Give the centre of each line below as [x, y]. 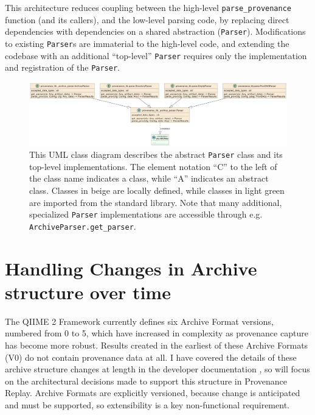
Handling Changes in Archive [131, 268]
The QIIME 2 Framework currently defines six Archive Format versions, [139, 321]
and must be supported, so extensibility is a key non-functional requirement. [147, 405]
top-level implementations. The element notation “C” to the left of [153, 166]
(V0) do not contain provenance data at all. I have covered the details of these [151, 357]
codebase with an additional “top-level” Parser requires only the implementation [156, 55]
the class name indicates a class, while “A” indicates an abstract [149, 178]
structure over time [88, 292]
